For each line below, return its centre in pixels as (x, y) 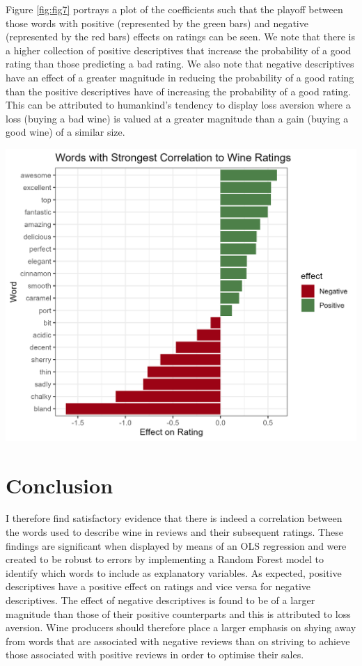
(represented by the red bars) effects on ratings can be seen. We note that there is (180, 37)
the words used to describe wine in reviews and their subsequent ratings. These (174, 532)
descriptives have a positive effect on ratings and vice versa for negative (158, 586)
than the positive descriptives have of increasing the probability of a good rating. (178, 91)
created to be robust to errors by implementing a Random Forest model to (165, 559)
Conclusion (60, 485)
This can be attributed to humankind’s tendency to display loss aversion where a (178, 105)
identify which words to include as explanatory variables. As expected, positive (174, 572)
